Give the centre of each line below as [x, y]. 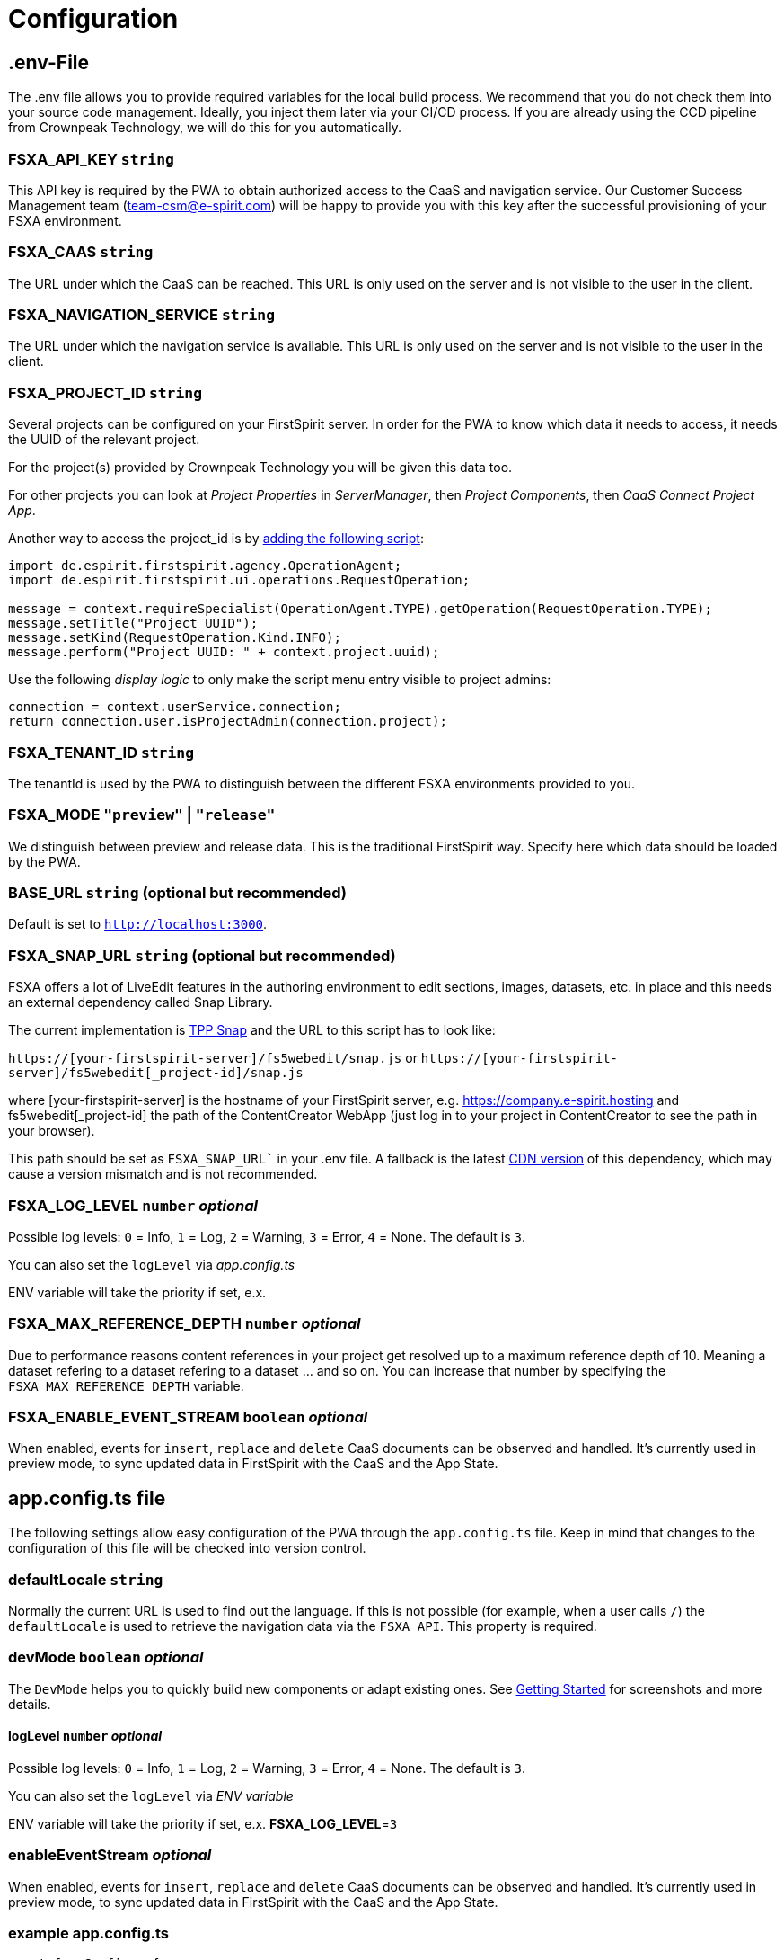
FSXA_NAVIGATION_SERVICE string [142, 315]
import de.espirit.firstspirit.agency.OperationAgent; [205, 566]
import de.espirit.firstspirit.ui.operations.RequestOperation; [239, 580]
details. [30, 1704]
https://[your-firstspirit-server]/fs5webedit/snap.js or [213, 1058]
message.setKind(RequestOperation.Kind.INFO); [175, 638]
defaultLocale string [86, 1579]
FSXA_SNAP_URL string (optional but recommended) [202, 955]
